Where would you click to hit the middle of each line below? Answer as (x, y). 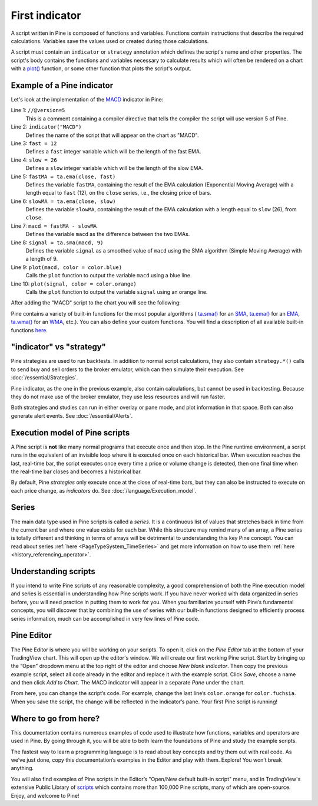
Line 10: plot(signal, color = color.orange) (74, 284)
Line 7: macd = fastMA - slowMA (54, 226)
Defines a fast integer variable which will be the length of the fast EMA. (113, 152)
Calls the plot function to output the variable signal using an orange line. (117, 292)
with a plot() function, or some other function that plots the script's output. (101, 68)
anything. (22, 768)
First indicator (46, 15)
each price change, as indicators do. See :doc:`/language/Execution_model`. (104, 490)
